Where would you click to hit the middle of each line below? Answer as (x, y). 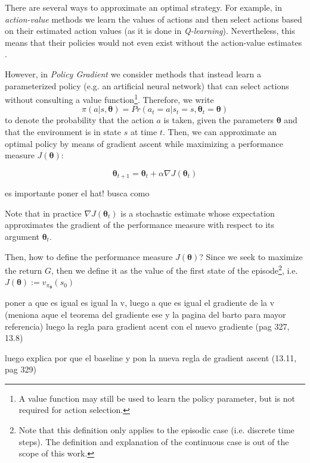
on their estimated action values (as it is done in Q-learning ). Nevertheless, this (150, 31)
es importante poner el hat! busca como (77, 193)
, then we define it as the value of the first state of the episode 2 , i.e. (175, 269)
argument (22, 237)
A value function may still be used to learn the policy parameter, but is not (157, 398)
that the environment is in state (63, 132)
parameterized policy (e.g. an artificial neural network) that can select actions (147, 85)
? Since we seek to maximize (251, 256)
